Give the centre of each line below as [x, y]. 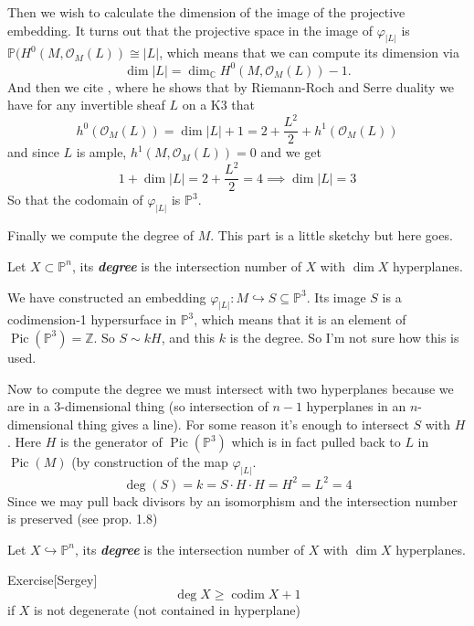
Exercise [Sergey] [53, 580]
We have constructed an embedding [107, 297]
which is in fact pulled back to [316, 442]
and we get [291, 152]
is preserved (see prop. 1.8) [83, 519]
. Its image [336, 297]
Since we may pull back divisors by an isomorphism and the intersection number [232, 500]
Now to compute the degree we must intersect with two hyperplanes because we [231, 388]
